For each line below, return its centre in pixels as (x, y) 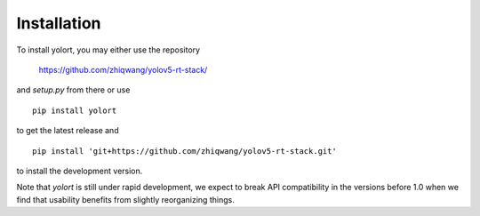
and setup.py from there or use (73, 90)
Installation (59, 23)
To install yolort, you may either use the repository (108, 50)
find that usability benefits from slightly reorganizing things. (125, 199)
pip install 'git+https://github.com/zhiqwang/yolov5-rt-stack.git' (184, 151)
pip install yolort (75, 110)
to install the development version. (80, 171)
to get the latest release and (68, 131)
